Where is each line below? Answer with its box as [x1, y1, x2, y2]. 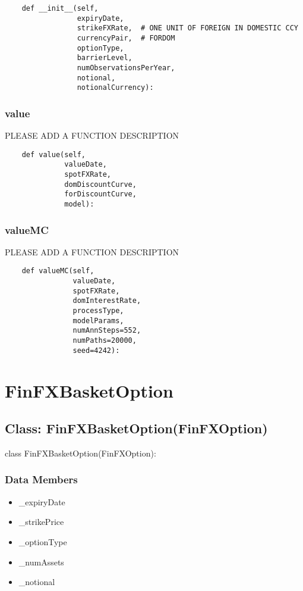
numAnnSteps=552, [72, 326, 141, 335]
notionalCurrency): [77, 83, 154, 92]
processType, [72, 307, 124, 315]
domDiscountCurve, [64, 180, 137, 189]
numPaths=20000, [72, 336, 137, 345]
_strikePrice [18, 515, 64, 528]
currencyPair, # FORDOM [77, 33, 175, 42]
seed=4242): [72, 346, 120, 355]
